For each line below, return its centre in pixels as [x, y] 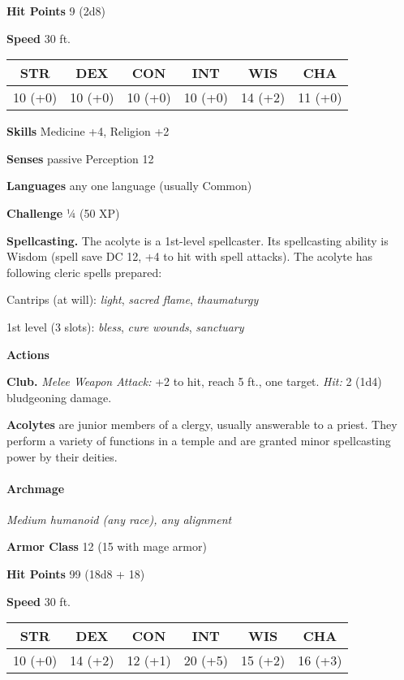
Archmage [36, 488]
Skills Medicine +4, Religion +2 [88, 131]
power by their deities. [62, 456]
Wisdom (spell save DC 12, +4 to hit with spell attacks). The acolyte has [189, 256]
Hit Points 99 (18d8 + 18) [76, 574]
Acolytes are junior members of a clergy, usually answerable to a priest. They [202, 424]
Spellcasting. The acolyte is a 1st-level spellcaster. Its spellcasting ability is [198, 240]
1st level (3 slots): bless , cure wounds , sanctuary [125, 326]
